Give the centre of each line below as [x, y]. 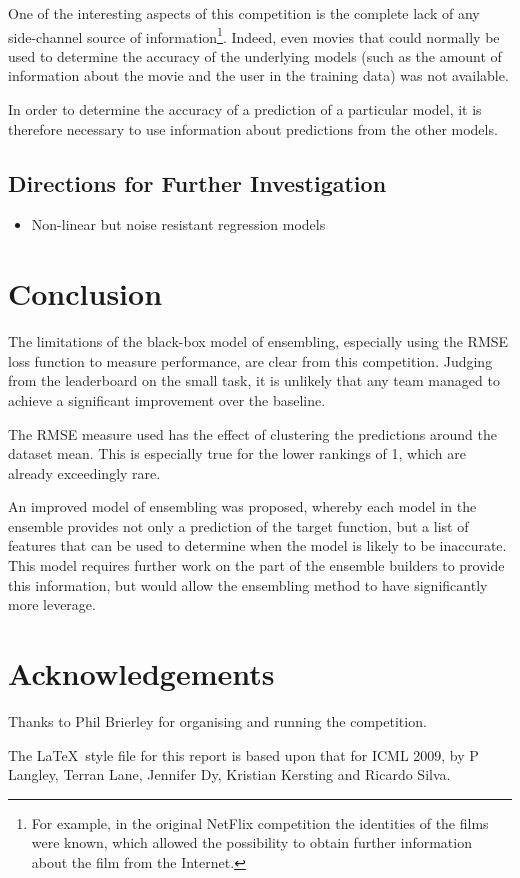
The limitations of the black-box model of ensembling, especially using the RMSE [258, 341]
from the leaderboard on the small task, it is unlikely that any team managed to [254, 380]
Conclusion [85, 293]
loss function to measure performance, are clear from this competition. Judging [250, 360]
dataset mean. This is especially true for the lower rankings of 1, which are [237, 453]
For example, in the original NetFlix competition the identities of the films [260, 822]
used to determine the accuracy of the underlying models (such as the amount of [255, 55]
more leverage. [52, 604]
